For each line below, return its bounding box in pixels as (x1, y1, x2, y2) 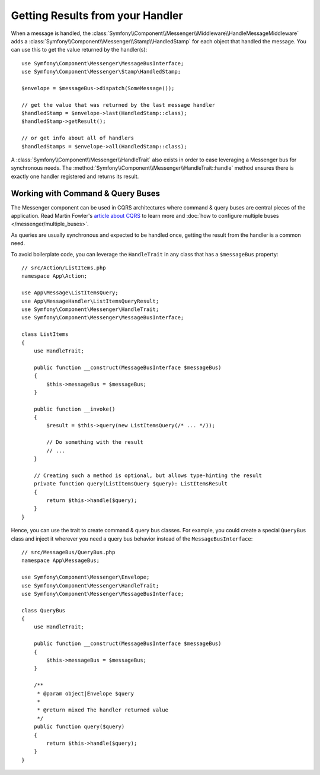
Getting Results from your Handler (11, 9, 183, 22)
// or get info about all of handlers (21, 135, 135, 142)
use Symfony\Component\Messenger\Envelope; (21, 574, 150, 581)
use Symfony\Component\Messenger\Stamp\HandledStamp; (21, 68, 181, 75)
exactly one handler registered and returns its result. (11, 173, 139, 180)
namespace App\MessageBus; (21, 557, 100, 564)
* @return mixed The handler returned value (37, 707, 169, 713)
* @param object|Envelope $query (37, 690, 135, 697)
